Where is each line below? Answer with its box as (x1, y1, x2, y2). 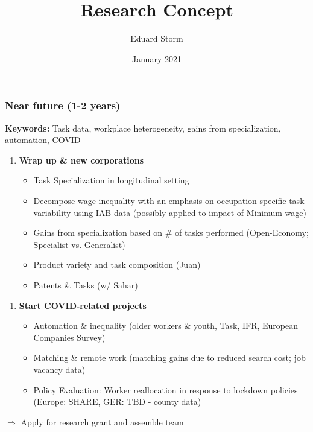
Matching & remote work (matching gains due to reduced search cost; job (33, 351, 306, 364)
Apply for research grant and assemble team (21, 415, 184, 428)
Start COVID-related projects (19, 299, 147, 311)
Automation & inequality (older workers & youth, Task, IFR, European (33, 319, 299, 332)
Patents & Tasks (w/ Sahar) (33, 278, 138, 291)
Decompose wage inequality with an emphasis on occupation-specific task (33, 194, 305, 206)
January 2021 (132, 52, 182, 65)
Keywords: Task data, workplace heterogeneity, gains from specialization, (5, 121, 281, 134)
